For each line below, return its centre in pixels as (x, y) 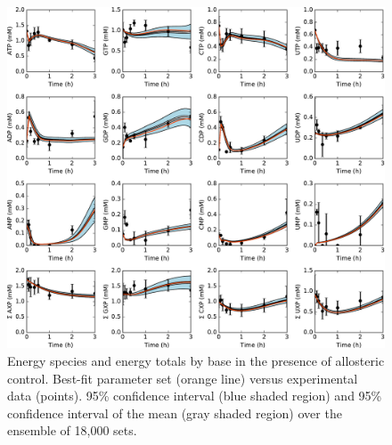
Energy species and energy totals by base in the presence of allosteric (196, 361)
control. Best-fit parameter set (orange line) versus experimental (183, 378)
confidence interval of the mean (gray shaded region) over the (175, 413)
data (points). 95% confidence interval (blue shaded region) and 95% (195, 396)
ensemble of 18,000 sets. (72, 430)
